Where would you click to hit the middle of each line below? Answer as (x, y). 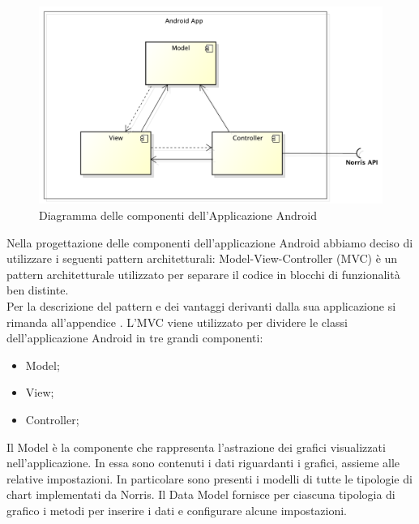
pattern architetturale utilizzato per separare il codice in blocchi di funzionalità (203, 274)
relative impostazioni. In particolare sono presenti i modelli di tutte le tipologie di (209, 478)
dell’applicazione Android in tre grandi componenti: (135, 338)
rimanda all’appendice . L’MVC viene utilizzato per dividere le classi (177, 322)
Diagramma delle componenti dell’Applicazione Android (178, 215)
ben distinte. (38, 290)
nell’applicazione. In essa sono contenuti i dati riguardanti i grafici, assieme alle (203, 463)
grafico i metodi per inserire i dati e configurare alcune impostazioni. (177, 510)
